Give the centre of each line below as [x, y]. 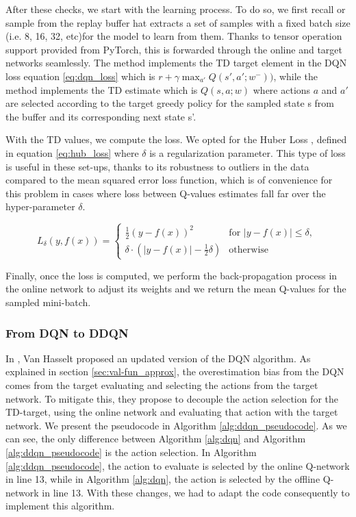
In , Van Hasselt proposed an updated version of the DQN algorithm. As [158, 358]
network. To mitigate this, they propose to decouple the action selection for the [172, 398]
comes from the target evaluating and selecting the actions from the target [162, 385]
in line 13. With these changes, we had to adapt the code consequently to [196, 492]
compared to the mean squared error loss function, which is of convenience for [169, 180]
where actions [282, 89]
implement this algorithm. [60, 506]
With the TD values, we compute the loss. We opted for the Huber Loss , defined [176, 139]
